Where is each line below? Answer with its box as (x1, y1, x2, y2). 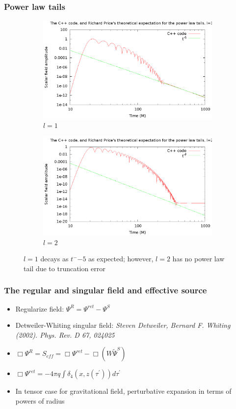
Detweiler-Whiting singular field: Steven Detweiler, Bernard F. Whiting (15, 320, 231, 330)
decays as (40, 253, 69, 264)
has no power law (172, 253, 225, 264)
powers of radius (15, 395, 65, 406)
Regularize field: (15, 303, 64, 314)
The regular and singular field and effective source (4, 284, 207, 296)
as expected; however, (88, 253, 154, 264)
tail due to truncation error (24, 263, 105, 273)
